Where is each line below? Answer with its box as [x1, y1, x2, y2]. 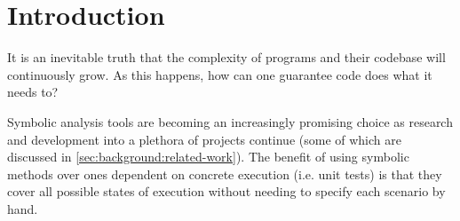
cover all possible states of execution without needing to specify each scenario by [7, 182, 446, 201]
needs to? [7, 83, 59, 101]
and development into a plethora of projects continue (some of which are [7, 130, 401, 148]
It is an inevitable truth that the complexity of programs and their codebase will [7, 48, 446, 67]
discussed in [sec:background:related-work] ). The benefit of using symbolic [7, 147, 409, 166]
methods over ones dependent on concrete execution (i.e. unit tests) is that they [7, 164, 442, 183]
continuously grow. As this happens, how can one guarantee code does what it [7, 65, 432, 83]
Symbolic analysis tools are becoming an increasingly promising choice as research [7, 112, 453, 130]
